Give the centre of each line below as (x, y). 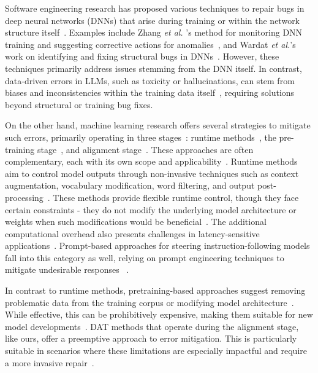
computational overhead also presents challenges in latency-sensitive (132, 233)
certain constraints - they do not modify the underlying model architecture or (151, 209)
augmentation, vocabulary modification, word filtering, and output (130, 185)
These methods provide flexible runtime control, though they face (176, 197)
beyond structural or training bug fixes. (79, 104)
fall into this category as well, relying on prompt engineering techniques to (145, 257)
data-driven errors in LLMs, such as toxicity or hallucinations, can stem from (150, 80)
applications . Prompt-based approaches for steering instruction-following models (157, 245)
